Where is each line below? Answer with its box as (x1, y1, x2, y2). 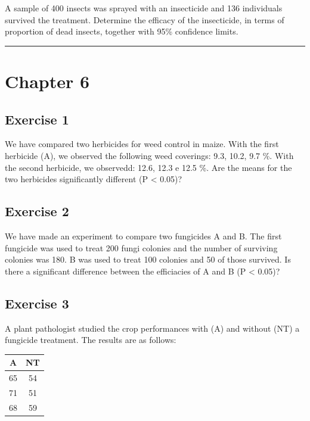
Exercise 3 (5, 294, 69, 312)
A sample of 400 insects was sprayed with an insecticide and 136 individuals (5, 2, 283, 14)
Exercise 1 (5, 110, 69, 128)
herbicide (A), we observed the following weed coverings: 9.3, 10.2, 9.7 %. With (5, 149, 294, 161)
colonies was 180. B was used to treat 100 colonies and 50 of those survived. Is (5, 253, 291, 266)
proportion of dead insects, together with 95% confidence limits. (5, 25, 238, 38)
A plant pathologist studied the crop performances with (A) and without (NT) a (5, 322, 300, 334)
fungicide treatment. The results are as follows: (5, 333, 176, 346)
